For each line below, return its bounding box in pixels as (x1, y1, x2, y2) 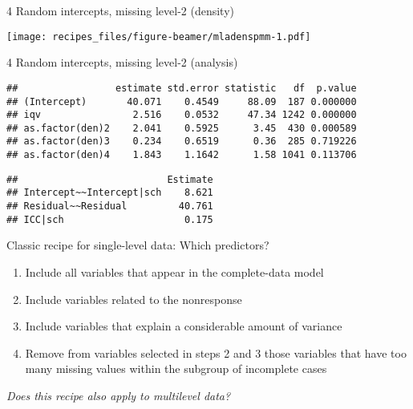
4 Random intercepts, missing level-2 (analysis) (6, 54, 238, 71)
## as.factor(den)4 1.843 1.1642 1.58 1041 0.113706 (6, 149, 357, 161)
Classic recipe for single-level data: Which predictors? (6, 237, 269, 253)
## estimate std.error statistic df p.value (6, 82, 357, 94)
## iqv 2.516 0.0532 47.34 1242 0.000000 (6, 109, 357, 121)
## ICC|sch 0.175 (6, 213, 213, 225)
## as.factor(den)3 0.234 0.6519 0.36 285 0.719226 (6, 136, 357, 148)
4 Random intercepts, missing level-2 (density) (6, 2, 235, 18)
